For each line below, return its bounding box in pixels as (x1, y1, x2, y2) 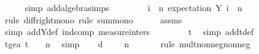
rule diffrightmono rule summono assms (4, 13, 182, 26)
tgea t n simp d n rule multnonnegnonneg (4, 37, 250, 50)
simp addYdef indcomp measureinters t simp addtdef (4, 25, 254, 38)
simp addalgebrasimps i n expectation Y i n (25, 1, 242, 13)
